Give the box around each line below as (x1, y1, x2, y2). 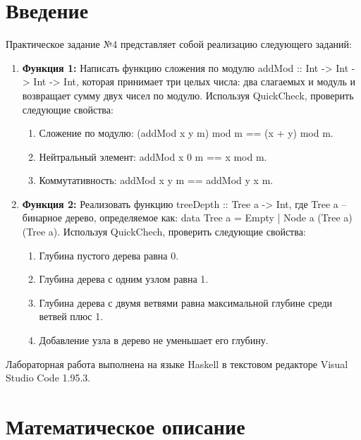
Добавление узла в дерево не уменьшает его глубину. (39, 333, 269, 348)
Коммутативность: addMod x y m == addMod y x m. (39, 173, 274, 188)
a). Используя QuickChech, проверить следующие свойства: (48, 224, 306, 239)
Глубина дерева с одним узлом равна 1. (39, 271, 209, 286)
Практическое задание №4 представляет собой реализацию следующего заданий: (6, 37, 352, 51)
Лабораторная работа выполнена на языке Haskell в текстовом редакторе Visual (6, 356, 348, 371)
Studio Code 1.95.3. (6, 370, 91, 385)
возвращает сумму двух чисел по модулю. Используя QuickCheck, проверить (22, 87, 354, 102)
